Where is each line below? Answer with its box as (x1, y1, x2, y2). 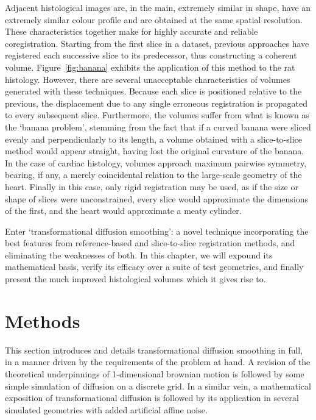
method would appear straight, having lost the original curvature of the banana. (5, 144, 304, 157)
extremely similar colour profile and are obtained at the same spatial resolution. (5, 13, 303, 26)
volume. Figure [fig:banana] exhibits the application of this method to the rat (5, 60, 295, 73)
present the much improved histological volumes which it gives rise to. (5, 272, 266, 285)
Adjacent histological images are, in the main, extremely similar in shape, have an (5, 1, 311, 13)
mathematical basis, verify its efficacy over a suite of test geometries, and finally (5, 260, 304, 273)
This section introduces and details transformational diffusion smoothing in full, (5, 343, 303, 356)
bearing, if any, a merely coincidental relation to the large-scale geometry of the (5, 168, 302, 181)
